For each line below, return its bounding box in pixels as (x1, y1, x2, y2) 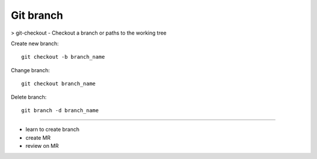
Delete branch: (11, 93, 47, 100)
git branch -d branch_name (21, 107, 99, 114)
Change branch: (11, 66, 50, 73)
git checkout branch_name (21, 80, 96, 87)
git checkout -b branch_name (21, 53, 105, 60)
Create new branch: (11, 40, 59, 47)
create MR (25, 134, 51, 141)
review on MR (25, 143, 59, 150)
